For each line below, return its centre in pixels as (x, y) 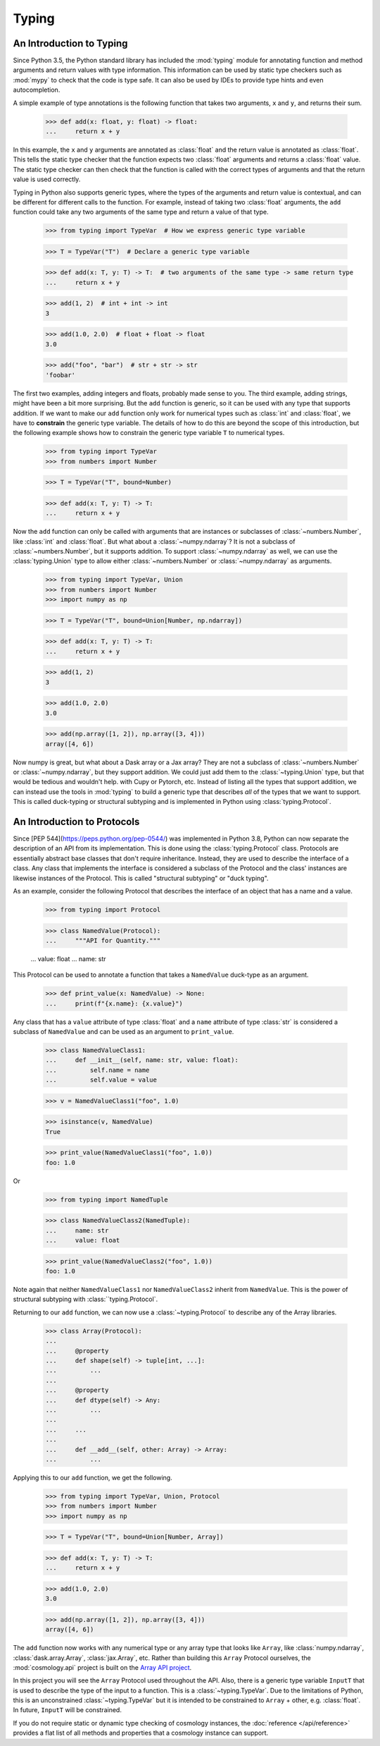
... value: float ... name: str (68, 958)
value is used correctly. (47, 179)
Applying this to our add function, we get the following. (93, 1477)
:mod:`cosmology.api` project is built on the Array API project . (102, 1667)
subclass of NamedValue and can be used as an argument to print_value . (123, 1032)
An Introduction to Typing (70, 43)
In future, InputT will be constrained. (68, 1710)
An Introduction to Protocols (76, 822)
